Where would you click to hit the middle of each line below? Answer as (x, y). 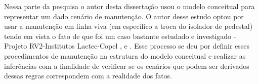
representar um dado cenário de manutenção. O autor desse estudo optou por (124, 16)
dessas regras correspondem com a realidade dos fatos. (88, 76)
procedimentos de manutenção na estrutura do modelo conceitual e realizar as (125, 55)
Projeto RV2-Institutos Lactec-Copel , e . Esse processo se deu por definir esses (127, 46)
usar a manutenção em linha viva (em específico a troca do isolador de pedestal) (128, 26)
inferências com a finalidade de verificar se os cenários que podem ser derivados (127, 66)
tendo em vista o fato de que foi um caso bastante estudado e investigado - (120, 36)
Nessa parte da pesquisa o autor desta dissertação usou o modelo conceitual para (129, 6)
